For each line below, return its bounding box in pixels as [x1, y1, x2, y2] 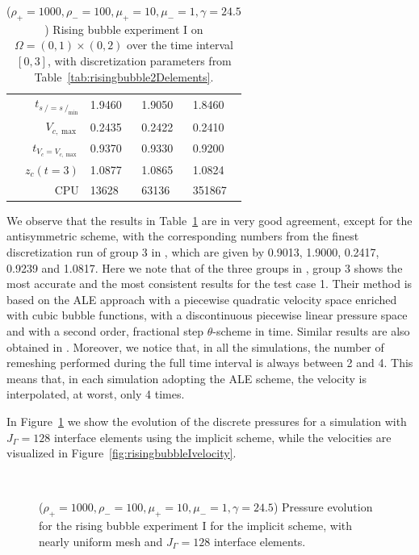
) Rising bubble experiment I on [44, 20, 203, 37]
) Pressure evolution [273, 499, 373, 515]
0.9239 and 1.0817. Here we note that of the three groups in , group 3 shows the [6, 259, 403, 276]
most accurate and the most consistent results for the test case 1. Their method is [6, 275, 413, 292]
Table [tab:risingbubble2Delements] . [34, 68, 214, 85]
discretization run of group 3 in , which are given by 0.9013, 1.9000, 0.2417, [6, 244, 379, 261]
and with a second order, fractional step [6, 322, 204, 339]
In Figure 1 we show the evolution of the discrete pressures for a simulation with [6, 412, 407, 429]
